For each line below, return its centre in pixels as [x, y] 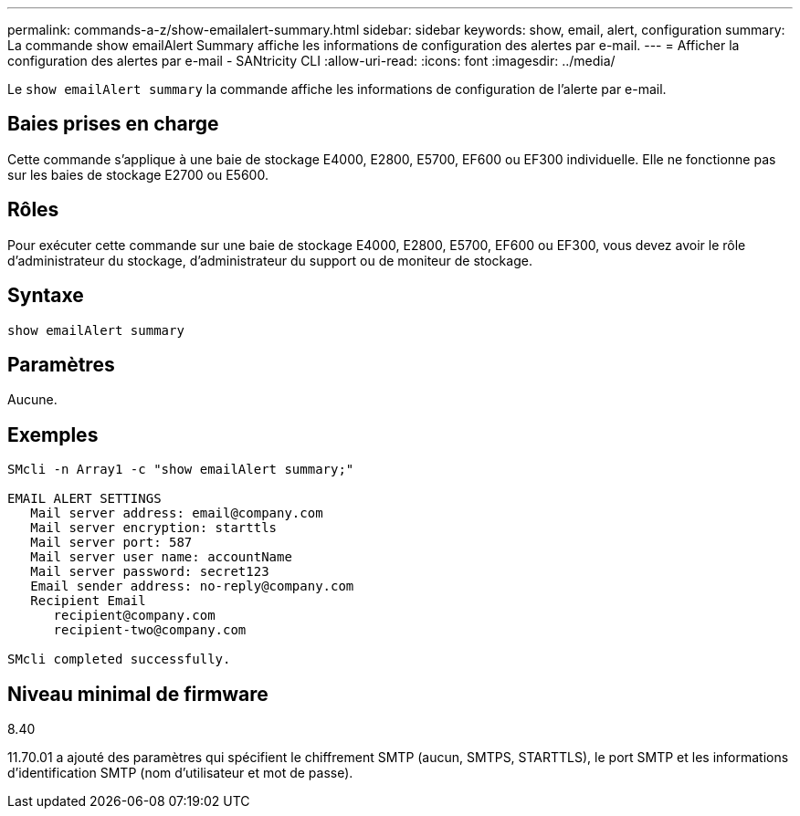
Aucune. [32, 400]
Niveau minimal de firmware [138, 694]
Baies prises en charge [113, 124]
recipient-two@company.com [150, 630]
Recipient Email [88, 601]
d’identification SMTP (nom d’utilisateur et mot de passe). [180, 773]
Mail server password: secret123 [150, 572]
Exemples [53, 434]
